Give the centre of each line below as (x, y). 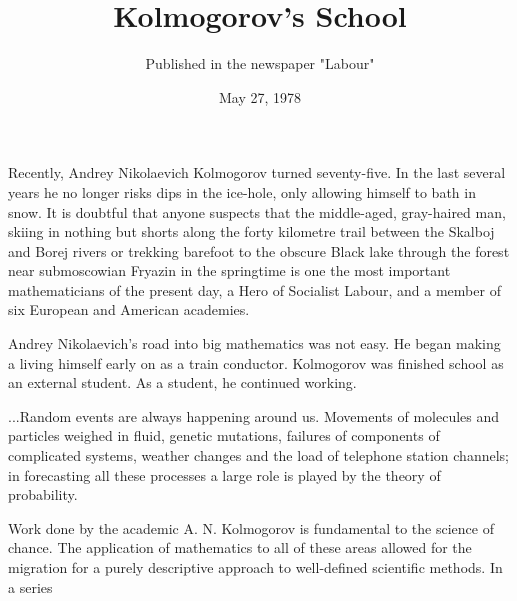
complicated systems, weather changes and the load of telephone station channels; (258, 455)
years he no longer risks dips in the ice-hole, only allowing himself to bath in (242, 191)
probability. (43, 494)
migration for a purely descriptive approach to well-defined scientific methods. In (255, 567)
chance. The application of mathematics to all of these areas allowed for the (240, 547)
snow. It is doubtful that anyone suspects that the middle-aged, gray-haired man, (257, 211)
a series (30, 586)
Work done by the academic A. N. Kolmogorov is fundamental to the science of (251, 527)
